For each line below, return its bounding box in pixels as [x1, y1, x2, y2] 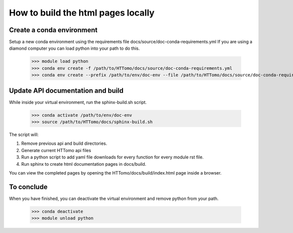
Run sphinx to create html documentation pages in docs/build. [21, 161, 146, 167]
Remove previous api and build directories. [21, 140, 107, 146]
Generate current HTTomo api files [21, 147, 91, 153]
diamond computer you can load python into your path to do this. [9, 45, 140, 51]
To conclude [9, 183, 48, 191]
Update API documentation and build [9, 86, 124, 95]
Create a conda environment [9, 26, 98, 34]
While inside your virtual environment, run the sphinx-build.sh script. [9, 99, 147, 105]
